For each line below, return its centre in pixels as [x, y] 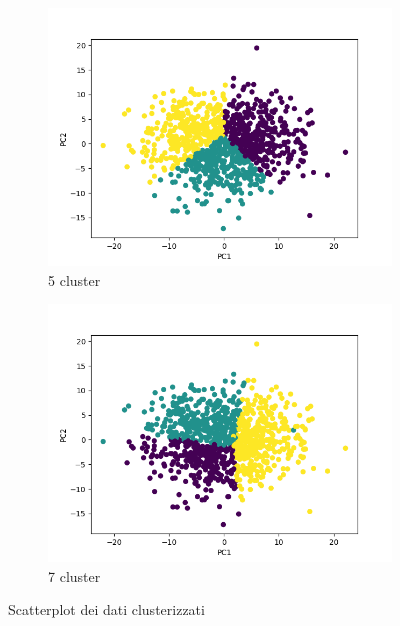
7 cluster [74, 575]
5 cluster [74, 279]
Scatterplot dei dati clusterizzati [106, 609]
